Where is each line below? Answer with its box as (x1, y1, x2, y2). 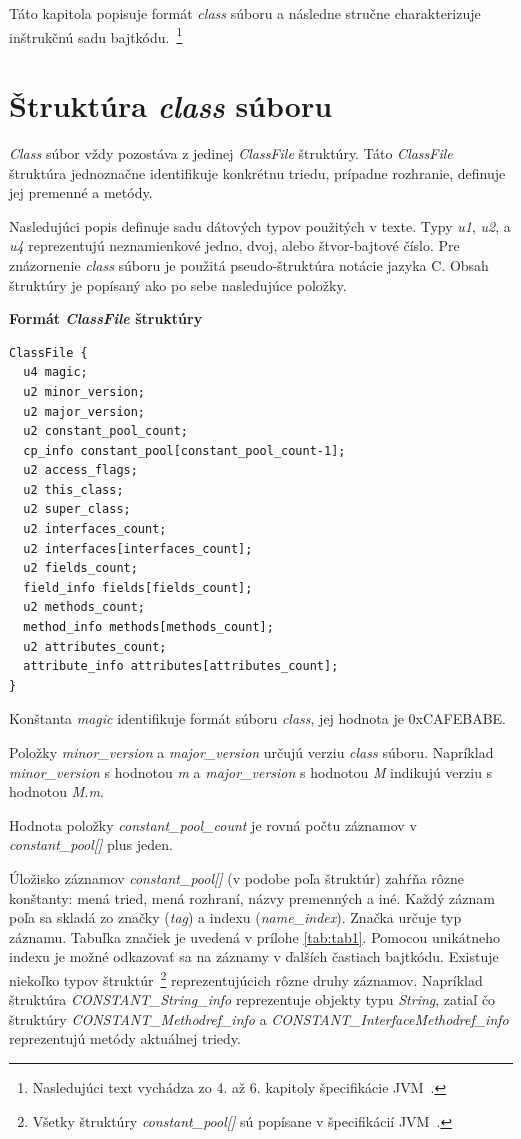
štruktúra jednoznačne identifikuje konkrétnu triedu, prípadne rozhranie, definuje (9, 162, 506, 183)
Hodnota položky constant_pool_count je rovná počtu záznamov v (9, 814, 417, 835)
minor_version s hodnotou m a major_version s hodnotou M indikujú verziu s (9, 761, 493, 782)
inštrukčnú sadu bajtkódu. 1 (9, 23, 183, 47)
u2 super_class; (23, 502, 131, 517)
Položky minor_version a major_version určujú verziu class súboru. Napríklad (9, 742, 494, 762)
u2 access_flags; (23, 463, 138, 478)
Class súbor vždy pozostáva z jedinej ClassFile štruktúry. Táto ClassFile (9, 142, 453, 163)
